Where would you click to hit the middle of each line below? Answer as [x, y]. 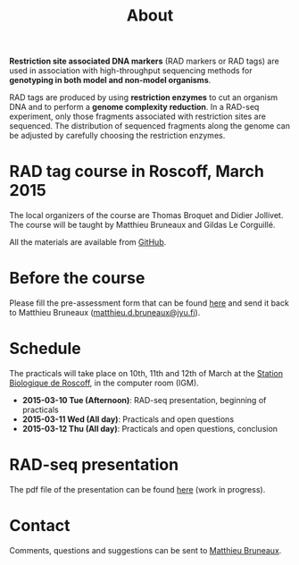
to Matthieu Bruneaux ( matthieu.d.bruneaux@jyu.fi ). [105, 313]
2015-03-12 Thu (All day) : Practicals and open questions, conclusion [150, 429]
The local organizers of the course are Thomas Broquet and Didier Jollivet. [146, 215]
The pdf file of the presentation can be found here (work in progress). [137, 489]
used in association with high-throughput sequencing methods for [131, 71]
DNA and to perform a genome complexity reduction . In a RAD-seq [134, 107]
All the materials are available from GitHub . [88, 242]
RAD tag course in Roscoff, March [137, 172]
